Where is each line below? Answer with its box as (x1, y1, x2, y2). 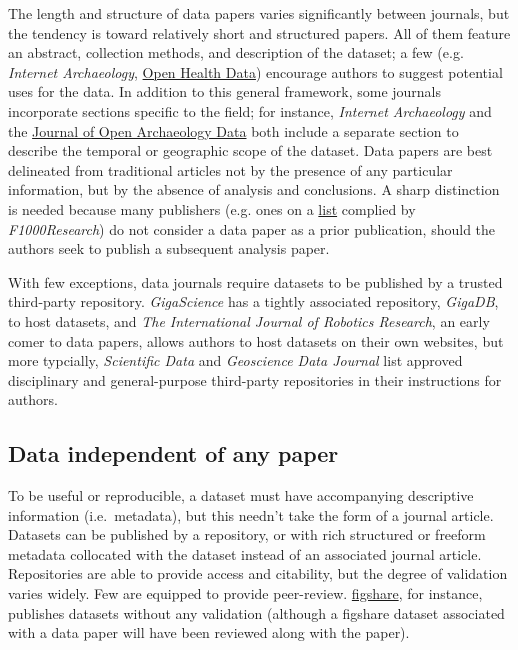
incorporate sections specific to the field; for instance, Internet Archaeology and (8, 100, 492, 121)
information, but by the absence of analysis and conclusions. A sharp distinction (8, 179, 500, 200)
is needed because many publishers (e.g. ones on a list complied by (8, 198, 416, 219)
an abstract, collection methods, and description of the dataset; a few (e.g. (8, 42, 464, 63)
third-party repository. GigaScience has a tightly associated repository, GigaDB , (8, 291, 499, 312)
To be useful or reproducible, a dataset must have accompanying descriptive (8, 485, 474, 506)
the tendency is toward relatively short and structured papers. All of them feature (8, 22, 511, 43)
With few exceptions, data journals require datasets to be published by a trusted (8, 271, 503, 292)
